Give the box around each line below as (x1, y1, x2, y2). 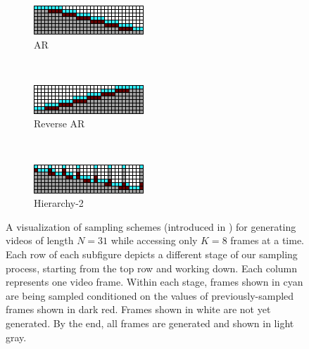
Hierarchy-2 (34, 196, 84, 210)
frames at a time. (230, 233, 304, 248)
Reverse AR (34, 116, 85, 131)
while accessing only (111, 233, 198, 248)
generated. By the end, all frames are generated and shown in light (6, 315, 294, 330)
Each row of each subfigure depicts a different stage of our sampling (6, 246, 298, 261)
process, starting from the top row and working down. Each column (6, 260, 298, 275)
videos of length (6, 233, 74, 248)
